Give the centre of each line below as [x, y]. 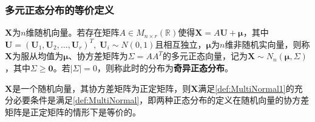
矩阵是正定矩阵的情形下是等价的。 [73, 111]
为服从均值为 [38, 56]
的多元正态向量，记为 [205, 56]
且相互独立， [181, 44]
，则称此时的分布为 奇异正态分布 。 [165, 68]
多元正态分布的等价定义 [59, 9]
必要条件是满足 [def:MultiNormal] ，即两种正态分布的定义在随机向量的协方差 [161, 100]
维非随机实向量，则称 [267, 44]
